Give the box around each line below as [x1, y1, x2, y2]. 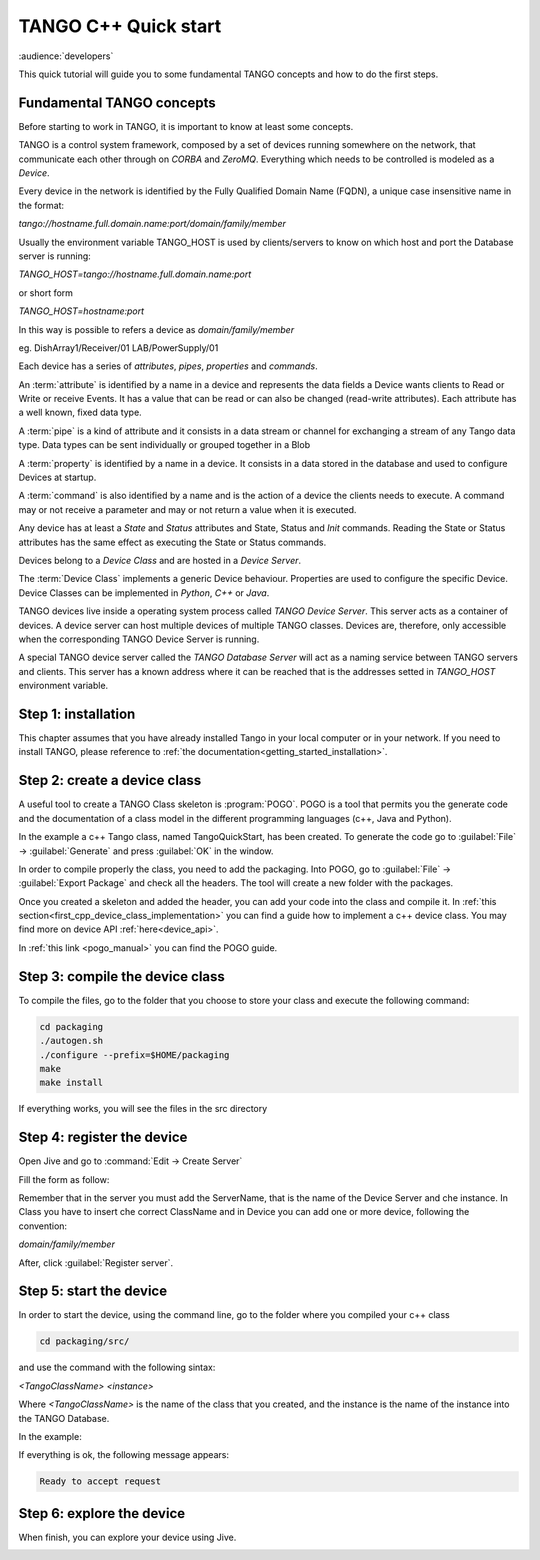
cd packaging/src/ [39, 1336, 130, 1347]
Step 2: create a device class [18, 772, 202, 789]
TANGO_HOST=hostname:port [18, 305, 145, 317]
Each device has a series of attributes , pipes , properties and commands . [18, 360, 319, 372]
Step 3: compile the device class [18, 968, 225, 985]
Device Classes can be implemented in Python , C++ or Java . [18, 586, 270, 599]
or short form [18, 286, 74, 299]
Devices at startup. [18, 471, 97, 484]
